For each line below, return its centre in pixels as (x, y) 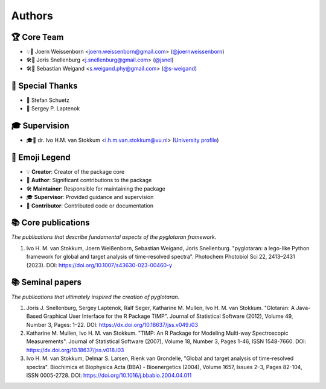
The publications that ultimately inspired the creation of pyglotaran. (95, 297)
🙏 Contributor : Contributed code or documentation (90, 206)
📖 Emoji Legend (41, 157)
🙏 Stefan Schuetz (48, 100)
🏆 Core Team (37, 37)
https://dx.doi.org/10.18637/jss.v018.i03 (75, 350)
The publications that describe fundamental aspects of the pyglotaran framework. (114, 237)
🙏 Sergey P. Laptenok (53, 109)
